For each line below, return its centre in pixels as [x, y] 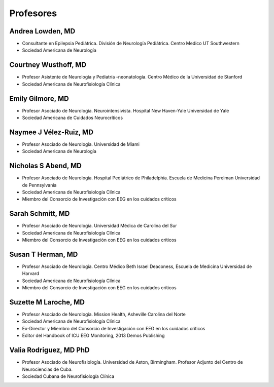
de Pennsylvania [39, 185]
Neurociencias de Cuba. [47, 369]
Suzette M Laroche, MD [47, 302]
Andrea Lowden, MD [42, 31]
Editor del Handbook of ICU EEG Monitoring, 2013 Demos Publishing [93, 336]
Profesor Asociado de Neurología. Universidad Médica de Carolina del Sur [99, 226]
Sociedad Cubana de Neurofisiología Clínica [68, 376]
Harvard [31, 274]
